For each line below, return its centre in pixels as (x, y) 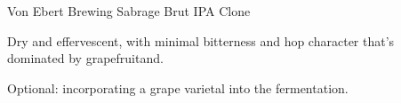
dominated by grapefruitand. (85, 58)
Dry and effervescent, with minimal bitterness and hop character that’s (201, 40)
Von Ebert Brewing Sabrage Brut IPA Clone (129, 11)
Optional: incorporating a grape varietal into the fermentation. (178, 87)
